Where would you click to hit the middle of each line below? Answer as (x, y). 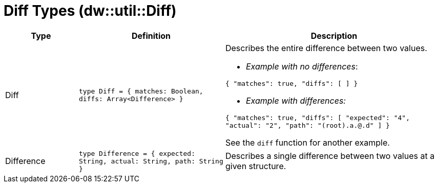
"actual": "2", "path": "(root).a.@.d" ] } (307, 125)
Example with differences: (296, 100)
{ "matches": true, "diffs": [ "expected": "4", (317, 118)
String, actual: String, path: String (151, 161)
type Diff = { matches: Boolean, (141, 91)
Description (334, 36)
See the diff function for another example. (307, 142)
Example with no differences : (302, 66)
